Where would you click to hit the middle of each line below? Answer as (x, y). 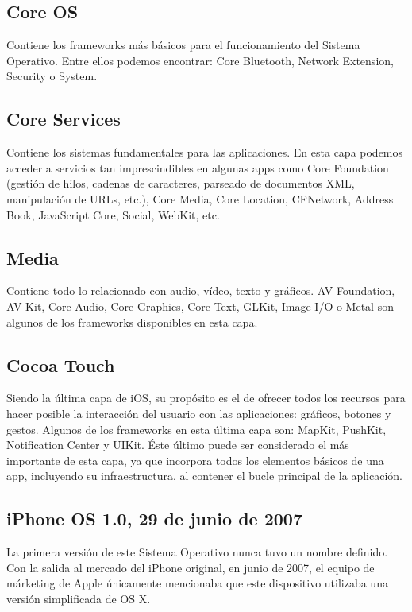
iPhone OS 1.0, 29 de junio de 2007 (155, 519)
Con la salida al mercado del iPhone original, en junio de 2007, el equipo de (191, 567)
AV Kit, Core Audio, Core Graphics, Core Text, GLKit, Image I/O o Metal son (200, 306)
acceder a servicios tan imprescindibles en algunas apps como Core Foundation (198, 167)
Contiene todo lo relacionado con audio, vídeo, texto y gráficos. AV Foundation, (201, 291)
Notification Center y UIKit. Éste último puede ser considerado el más (178, 445)
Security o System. (52, 76)
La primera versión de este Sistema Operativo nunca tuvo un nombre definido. (197, 552)
